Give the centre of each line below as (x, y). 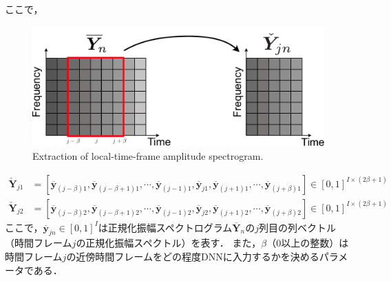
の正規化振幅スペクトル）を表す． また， (169, 243)
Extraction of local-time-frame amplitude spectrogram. (148, 155)
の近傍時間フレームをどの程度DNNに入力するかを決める (193, 256)
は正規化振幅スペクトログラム (165, 227)
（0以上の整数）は (308, 243)
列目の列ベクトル (297, 227)
